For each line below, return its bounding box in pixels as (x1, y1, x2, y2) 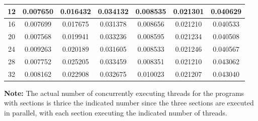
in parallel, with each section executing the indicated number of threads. (4, 107, 227, 117)
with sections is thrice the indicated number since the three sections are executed (4, 97, 254, 108)
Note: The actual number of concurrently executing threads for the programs (4, 87, 244, 98)
